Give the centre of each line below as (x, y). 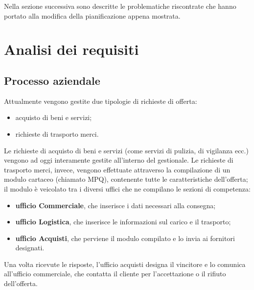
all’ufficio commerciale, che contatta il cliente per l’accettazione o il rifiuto (115, 274)
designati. (30, 248)
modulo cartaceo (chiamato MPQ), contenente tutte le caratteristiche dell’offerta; (126, 179)
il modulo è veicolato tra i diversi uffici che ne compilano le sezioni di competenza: (127, 188)
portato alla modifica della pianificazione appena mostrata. (92, 15)
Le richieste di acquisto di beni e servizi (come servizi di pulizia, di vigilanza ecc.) (126, 150)
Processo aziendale (52, 80)
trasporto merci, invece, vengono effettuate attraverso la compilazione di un (117, 169)
